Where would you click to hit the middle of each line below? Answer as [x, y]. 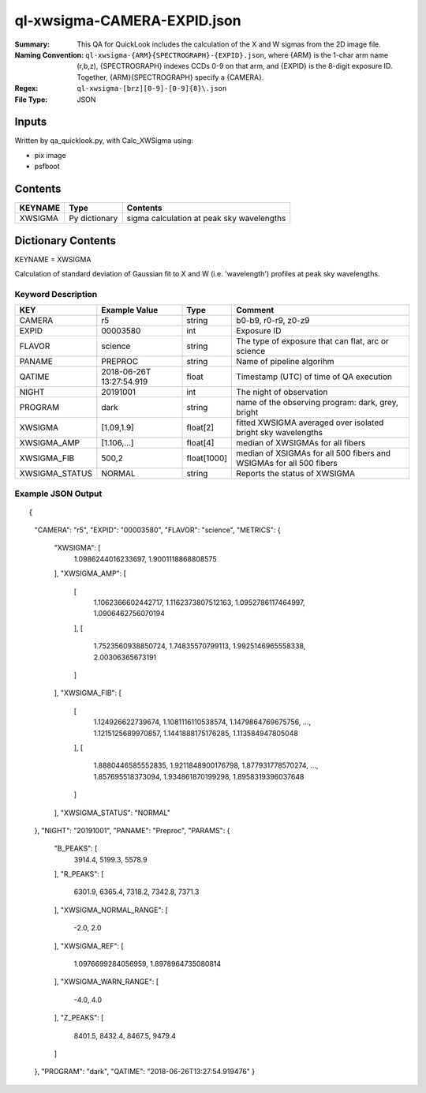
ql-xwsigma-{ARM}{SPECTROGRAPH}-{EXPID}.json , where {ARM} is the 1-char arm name [237, 54]
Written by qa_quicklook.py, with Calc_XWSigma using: [104, 141]
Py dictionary [93, 219]
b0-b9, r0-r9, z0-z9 [273, 321]
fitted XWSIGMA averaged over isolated [310, 423]
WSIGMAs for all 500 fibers [287, 464]
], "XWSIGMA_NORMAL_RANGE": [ [111, 910]
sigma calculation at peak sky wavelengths [206, 219]
